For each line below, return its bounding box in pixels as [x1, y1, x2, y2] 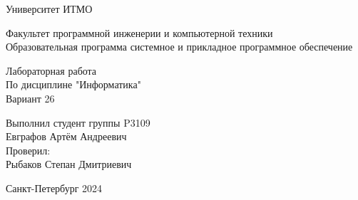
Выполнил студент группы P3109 [6, 115, 150, 130]
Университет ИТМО [6, 1, 93, 16]
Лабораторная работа [6, 63, 97, 78]
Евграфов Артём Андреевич [6, 129, 127, 144]
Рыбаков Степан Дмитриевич [6, 157, 132, 172]
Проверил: [6, 142, 51, 157]
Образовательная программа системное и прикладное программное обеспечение [6, 39, 353, 54]
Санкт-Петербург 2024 [6, 180, 103, 195]
